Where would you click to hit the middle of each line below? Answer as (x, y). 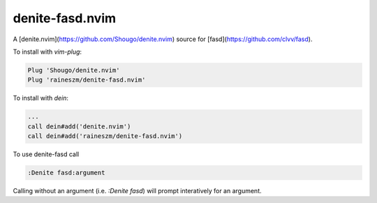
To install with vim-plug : (47, 52)
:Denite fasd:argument (66, 173)
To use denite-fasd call (46, 154)
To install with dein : (41, 98)
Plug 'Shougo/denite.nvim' (74, 70)
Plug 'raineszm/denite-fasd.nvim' (87, 80)
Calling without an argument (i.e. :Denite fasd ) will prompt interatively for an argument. (137, 191)
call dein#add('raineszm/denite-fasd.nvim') (105, 136)
